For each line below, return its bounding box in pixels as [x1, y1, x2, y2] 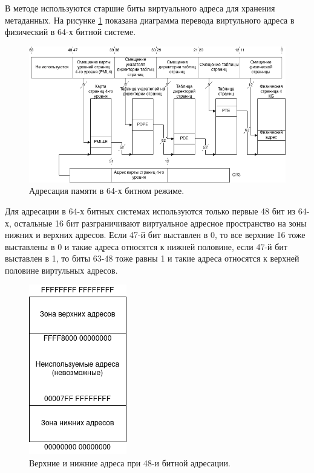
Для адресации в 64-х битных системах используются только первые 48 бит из [5, 204, 296, 217]
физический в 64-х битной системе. [5, 25, 136, 38]
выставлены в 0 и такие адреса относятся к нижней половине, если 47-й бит [5, 240, 287, 253]
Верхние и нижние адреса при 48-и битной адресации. [29, 457, 231, 469]
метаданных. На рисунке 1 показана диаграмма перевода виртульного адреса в [5, 13, 295, 26]
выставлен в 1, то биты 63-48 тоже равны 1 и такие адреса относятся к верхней [5, 252, 299, 265]
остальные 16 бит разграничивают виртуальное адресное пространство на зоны [14, 216, 307, 229]
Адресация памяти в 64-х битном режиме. [29, 184, 185, 197]
